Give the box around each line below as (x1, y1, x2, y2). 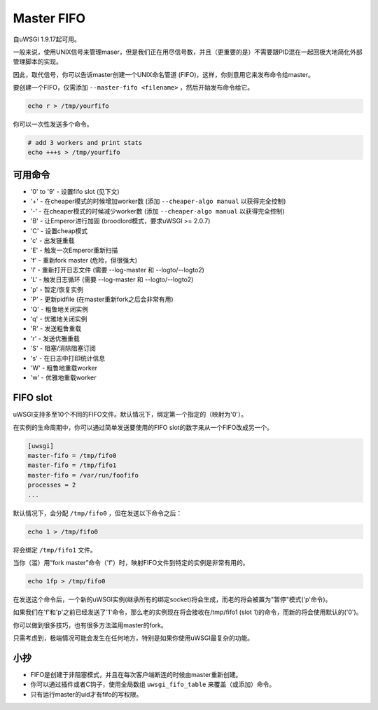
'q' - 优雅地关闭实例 (30, 315, 87, 323)
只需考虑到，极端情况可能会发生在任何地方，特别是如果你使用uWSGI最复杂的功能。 (13, 634, 254, 642)
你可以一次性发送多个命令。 (13, 120, 93, 129)
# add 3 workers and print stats (27, 139, 143, 147)
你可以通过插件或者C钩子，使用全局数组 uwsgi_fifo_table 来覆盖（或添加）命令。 (30, 680, 276, 689)
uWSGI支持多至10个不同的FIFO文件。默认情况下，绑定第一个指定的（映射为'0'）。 (13, 410, 248, 419)
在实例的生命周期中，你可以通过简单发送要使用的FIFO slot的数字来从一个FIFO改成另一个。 (13, 423, 273, 431)
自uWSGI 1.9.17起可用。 (13, 35, 80, 43)
